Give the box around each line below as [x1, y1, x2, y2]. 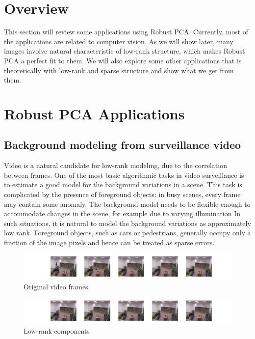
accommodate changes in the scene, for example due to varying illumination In [4, 208, 241, 219]
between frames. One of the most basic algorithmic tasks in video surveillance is [4, 169, 244, 180]
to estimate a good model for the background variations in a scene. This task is [4, 179, 242, 190]
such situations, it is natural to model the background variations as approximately [4, 218, 251, 228]
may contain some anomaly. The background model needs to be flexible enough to [4, 198, 251, 209]
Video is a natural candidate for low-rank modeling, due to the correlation [4, 160, 227, 170]
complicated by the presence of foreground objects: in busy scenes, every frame [4, 189, 241, 199]
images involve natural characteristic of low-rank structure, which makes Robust [4, 46, 245, 56]
